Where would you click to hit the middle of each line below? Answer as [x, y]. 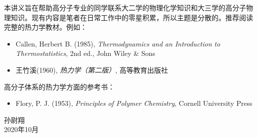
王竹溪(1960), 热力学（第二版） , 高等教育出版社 [92, 69]
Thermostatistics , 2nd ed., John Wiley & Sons [85, 53]
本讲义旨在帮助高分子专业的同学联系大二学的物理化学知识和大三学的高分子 [125, 7]
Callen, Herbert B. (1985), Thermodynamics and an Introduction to [118, 43]
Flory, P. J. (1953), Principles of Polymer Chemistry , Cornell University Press [134, 103]
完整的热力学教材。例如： [45, 27]
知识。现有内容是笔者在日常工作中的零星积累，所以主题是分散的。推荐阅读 [132, 17]
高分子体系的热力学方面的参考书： [59, 86]
